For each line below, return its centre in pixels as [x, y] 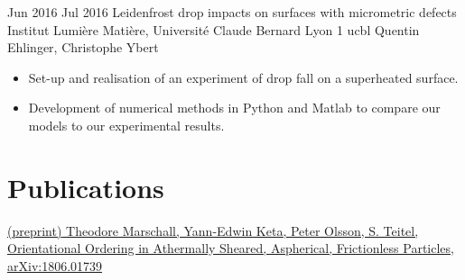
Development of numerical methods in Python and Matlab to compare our [234, 108]
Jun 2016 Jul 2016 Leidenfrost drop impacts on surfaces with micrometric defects [232, 12]
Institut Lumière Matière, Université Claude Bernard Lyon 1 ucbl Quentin [214, 29]
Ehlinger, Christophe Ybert [83, 47]
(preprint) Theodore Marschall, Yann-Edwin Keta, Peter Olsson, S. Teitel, [213, 230]
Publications [86, 187]
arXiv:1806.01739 [55, 265]
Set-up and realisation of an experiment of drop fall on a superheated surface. [243, 77]
